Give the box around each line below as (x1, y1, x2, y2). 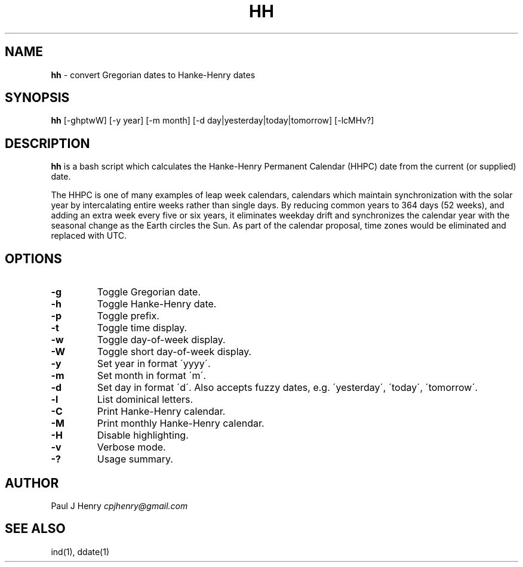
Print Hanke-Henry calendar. (97, 405, 226, 418)
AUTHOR (5, 475, 59, 491)
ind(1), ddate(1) (51, 546, 110, 557)
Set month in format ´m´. (97, 369, 207, 382)
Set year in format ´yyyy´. (97, 358, 211, 370)
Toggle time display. (97, 322, 187, 334)
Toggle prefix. (97, 310, 159, 322)
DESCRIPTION (5, 135, 90, 151)
